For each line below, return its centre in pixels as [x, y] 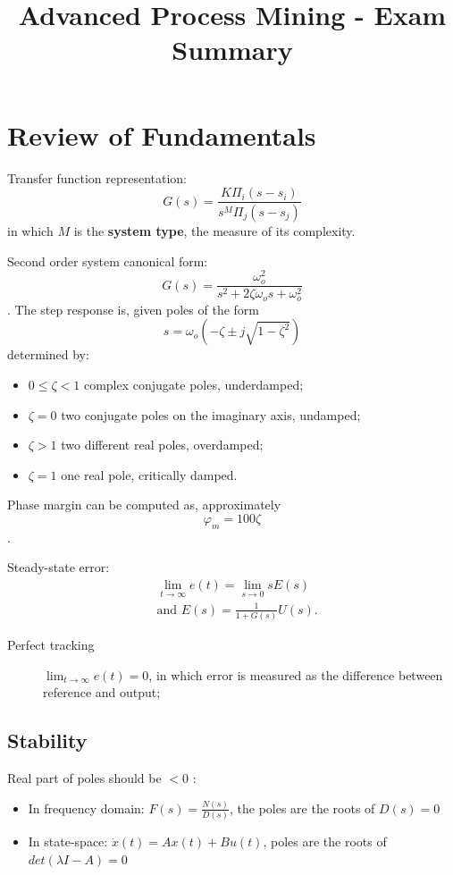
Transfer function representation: [97, 177]
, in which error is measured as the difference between [296, 674]
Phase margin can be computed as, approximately [144, 505]
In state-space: [68, 841]
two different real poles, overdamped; [162, 445]
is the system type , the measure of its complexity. [214, 231]
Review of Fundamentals [162, 135]
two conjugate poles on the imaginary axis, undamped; [211, 414]
